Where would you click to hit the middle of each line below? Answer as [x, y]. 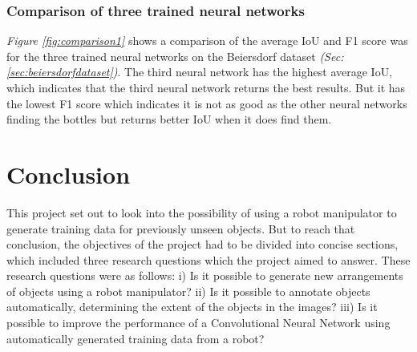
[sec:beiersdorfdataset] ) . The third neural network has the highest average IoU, [200, 72]
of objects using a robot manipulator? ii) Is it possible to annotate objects [188, 291]
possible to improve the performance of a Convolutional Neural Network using [198, 323]
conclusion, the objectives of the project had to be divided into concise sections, [202, 244]
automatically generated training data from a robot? [136, 338]
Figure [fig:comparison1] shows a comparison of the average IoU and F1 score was [207, 40]
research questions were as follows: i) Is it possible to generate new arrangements [205, 275]
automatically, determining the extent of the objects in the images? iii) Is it [192, 307]
